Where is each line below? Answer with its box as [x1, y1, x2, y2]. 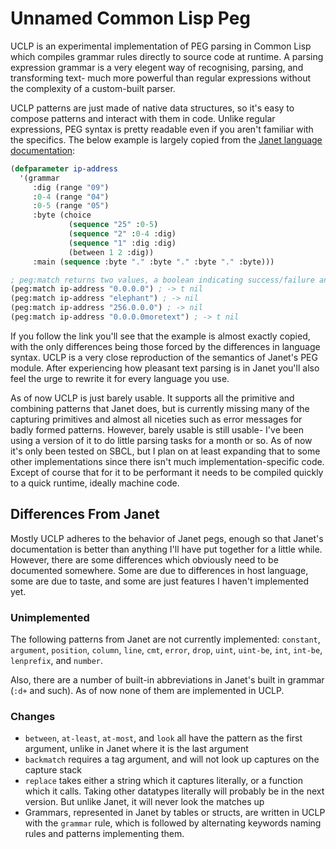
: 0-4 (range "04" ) [32, 192, 110, 202]
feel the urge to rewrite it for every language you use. [10, 372, 230, 384]
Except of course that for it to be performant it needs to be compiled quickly [10, 466, 324, 478]
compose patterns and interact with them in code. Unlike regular [10, 112, 276, 124]
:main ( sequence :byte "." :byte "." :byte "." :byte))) [32, 257, 275, 267]
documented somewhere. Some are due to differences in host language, [10, 564, 309, 576]
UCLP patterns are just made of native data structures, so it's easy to [10, 102, 295, 114]
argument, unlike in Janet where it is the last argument [24, 743, 249, 755]
